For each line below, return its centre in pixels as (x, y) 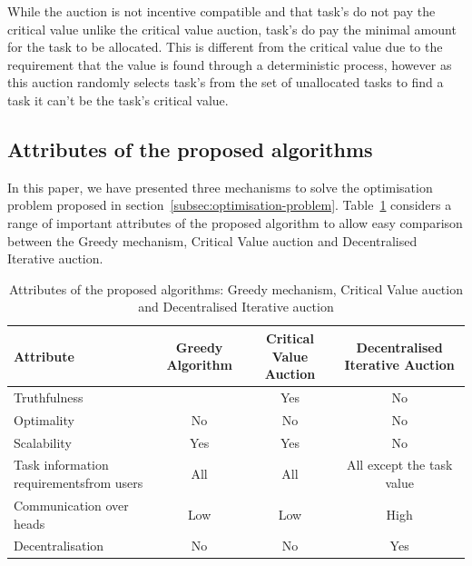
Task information (61, 465)
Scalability (43, 442)
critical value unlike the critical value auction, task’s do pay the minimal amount (232, 29)
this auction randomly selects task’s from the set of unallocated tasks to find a (226, 82)
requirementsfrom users (79, 483)
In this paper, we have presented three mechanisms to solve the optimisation (220, 187)
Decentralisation (59, 546)
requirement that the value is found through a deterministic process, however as (230, 64)
